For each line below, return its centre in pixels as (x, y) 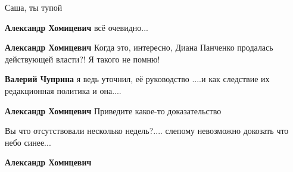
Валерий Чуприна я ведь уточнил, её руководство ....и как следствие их (137, 79)
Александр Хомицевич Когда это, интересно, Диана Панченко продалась (139, 47)
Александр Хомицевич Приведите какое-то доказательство (113, 110)
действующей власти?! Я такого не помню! (82, 59)
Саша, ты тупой (34, 7)
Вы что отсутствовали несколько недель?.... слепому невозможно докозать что (147, 131)
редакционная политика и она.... (63, 90)
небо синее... (28, 142)
